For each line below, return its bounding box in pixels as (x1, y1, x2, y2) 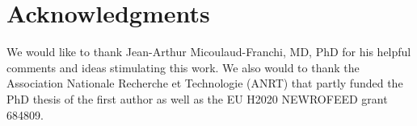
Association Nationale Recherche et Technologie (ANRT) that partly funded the (6, 75, 403, 91)
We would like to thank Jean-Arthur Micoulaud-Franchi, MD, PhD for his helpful (6, 43, 411, 60)
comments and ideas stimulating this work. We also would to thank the (6, 59, 360, 75)
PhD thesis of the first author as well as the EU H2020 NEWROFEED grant (6, 90, 388, 107)
